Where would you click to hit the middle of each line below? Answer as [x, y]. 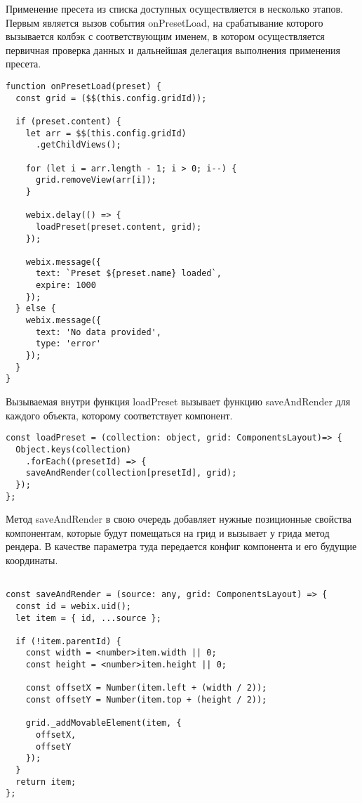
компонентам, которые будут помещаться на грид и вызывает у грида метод [168, 532]
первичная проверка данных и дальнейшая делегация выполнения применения [173, 50]
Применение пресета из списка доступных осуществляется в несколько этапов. [174, 8]
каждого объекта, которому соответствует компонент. [119, 415]
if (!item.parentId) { [68, 641]
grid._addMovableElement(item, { [103, 723]
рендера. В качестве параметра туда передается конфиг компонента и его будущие [181, 546]
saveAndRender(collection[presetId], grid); [131, 473]
